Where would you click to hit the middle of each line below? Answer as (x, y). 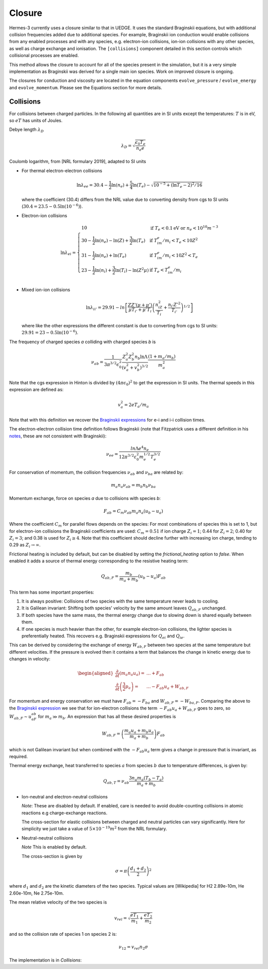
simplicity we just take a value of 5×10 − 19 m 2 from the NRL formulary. (94, 828)
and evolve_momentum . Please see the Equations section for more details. (86, 87)
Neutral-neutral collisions (47, 838)
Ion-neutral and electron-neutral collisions (65, 796)
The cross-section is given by (52, 856)
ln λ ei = (68, 253)
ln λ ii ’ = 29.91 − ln (105, 308)
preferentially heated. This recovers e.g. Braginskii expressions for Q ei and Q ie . (103, 636)
